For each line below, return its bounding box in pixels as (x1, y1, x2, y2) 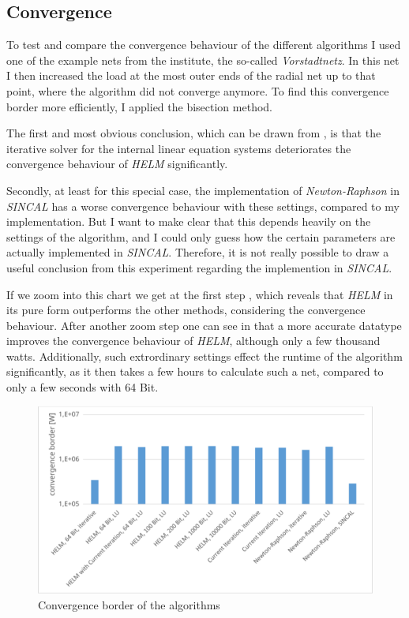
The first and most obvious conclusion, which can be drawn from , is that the (6, 125, 381, 141)
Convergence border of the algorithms (38, 596, 220, 612)
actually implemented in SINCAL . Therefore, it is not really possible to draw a (6, 244, 389, 260)
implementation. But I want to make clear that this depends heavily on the (6, 213, 371, 230)
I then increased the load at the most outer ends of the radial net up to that (6, 67, 376, 84)
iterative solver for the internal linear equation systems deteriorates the (6, 140, 351, 156)
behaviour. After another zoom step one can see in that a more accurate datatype (6, 316, 402, 333)
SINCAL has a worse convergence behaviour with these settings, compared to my (6, 197, 400, 214)
